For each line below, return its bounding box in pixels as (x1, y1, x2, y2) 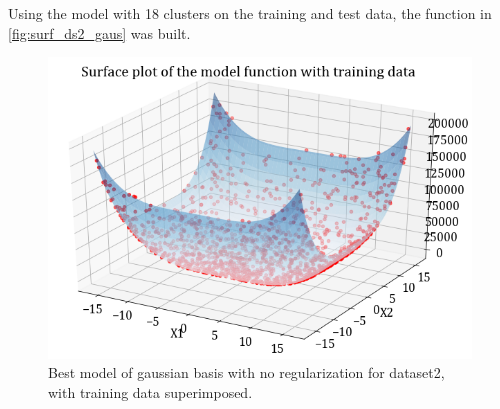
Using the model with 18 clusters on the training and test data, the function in (8, 3, 492, 23)
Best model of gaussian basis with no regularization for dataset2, (48, 362, 445, 383)
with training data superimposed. (48, 381, 253, 402)
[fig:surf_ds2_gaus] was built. (8, 22, 191, 43)
